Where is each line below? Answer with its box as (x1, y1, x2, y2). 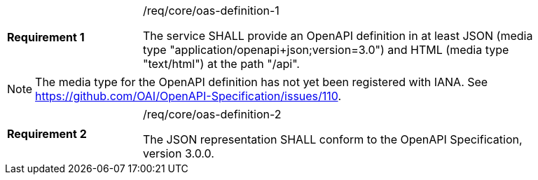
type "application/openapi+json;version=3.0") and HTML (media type (143, 43, 509, 57)
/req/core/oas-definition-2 (143, 107, 282, 121)
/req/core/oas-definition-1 (143, 4, 280, 18)
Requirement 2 (7, 127, 87, 141)
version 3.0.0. (143, 146, 214, 160)
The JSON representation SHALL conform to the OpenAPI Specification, (143, 132, 523, 146)
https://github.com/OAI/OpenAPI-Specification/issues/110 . (35, 89, 342, 103)
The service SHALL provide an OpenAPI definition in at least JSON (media (143, 29, 533, 43)
